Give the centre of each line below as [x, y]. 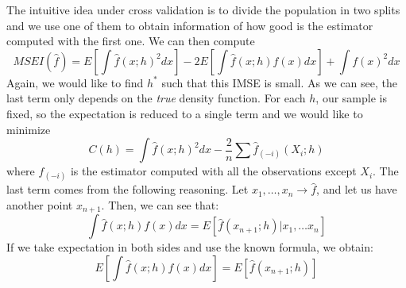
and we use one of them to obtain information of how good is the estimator [190, 25]
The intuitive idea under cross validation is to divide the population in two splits [203, 10]
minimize [29, 129]
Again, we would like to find [75, 82]
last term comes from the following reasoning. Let [128, 189]
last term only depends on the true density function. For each [156, 98]
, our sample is [351, 98]
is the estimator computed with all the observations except [213, 171]
